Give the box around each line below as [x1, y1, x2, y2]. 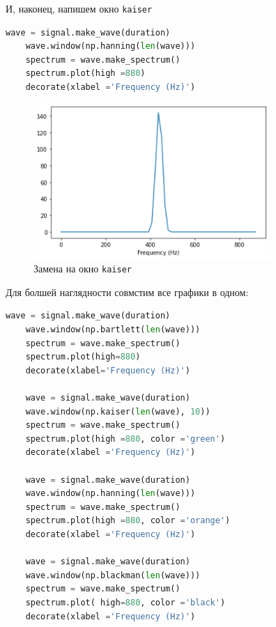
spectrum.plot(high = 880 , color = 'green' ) [25, 433, 226, 444]
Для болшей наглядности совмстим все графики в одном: [6, 284, 249, 299]
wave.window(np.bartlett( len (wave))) [25, 325, 201, 335]
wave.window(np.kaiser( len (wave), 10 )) [25, 406, 210, 417]
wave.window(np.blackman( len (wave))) [25, 570, 201, 580]
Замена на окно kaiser [33, 261, 132, 276]
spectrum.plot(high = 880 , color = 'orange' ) [25, 516, 231, 526]
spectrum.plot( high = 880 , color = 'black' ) [25, 597, 226, 607]
